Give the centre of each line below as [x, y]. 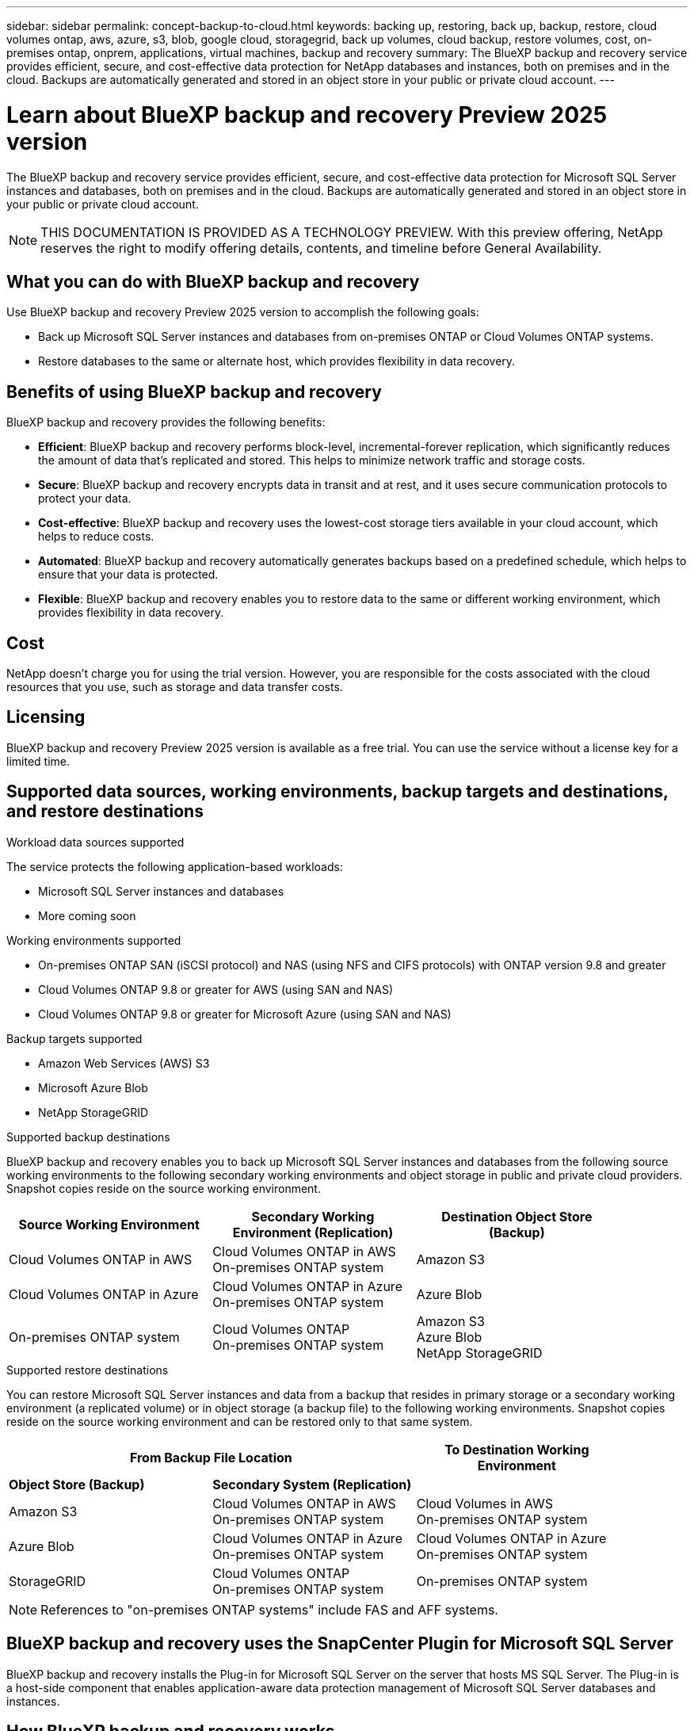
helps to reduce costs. [96, 537]
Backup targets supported [74, 1038]
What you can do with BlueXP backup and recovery [213, 281]
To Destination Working [517, 1449]
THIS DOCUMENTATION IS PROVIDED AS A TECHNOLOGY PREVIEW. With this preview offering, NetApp [352, 232]
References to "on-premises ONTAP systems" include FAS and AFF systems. [269, 1609]
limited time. [38, 761]
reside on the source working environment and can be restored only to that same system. [240, 1421]
